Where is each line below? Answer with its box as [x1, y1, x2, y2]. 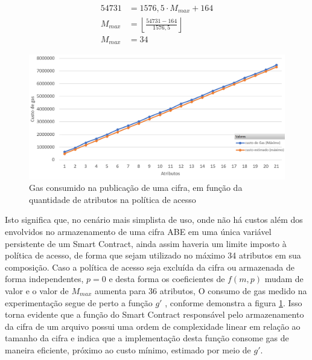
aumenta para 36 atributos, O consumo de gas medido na [94, 284, 307, 297]
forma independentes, [5, 272, 84, 285]
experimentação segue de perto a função [5, 296, 153, 309]
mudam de [264, 272, 304, 285]
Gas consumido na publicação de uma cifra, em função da [29, 181, 243, 194]
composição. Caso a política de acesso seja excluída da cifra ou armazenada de [5, 260, 294, 273]
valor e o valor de [5, 284, 69, 297]
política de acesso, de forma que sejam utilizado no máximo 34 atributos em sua [5, 249, 301, 262]
